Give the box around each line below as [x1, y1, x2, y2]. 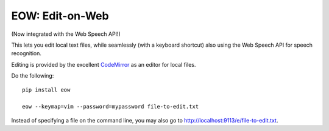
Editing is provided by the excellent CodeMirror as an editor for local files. [11, 61, 196, 68]
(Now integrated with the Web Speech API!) [11, 30, 121, 38]
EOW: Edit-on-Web [11, 9, 109, 22]
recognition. [11, 50, 42, 57]
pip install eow [22, 86, 71, 93]
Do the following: [11, 72, 54, 79]
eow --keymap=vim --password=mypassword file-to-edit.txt [22, 103, 199, 110]
